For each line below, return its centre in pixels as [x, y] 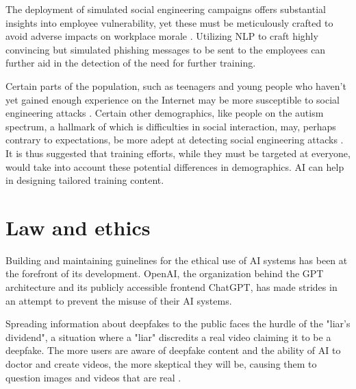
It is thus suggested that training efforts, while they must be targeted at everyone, [178, 153]
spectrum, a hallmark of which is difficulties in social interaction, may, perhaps [171, 126]
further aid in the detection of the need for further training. [131, 63]
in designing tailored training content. [85, 180]
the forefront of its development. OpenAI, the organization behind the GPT [165, 273]
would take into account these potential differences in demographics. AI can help [175, 166]
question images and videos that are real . [93, 377]
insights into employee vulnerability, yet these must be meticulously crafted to [169, 22]
